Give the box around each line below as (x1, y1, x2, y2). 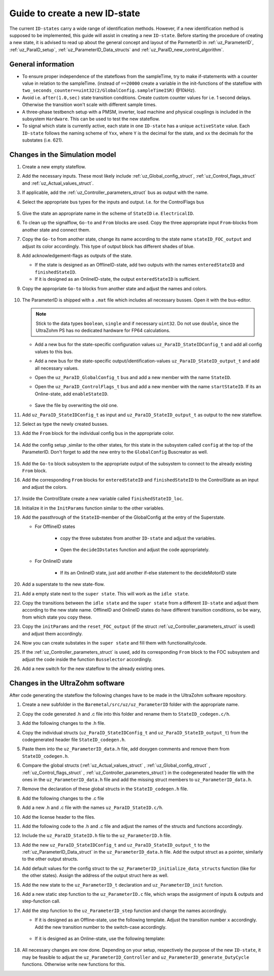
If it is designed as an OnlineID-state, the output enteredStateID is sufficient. (35, 276, 200, 282)
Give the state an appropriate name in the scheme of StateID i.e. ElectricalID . (22, 211, 194, 216)
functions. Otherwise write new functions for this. (22, 961, 126, 967)
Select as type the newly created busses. (22, 421, 109, 427)
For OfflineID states (35, 523, 76, 530)
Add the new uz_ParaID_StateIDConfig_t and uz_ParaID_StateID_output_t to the (22, 842, 210, 848)
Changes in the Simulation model (9, 150, 116, 159)
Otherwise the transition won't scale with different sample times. (22, 102, 157, 108)
